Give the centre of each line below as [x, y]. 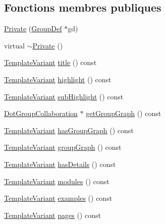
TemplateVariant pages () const [52, 215]
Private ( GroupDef [33, 29]
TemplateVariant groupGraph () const [63, 147]
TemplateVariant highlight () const [58, 79]
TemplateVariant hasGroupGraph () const [69, 130]
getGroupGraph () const [124, 113]
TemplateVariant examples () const [58, 198]
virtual [14, 45]
